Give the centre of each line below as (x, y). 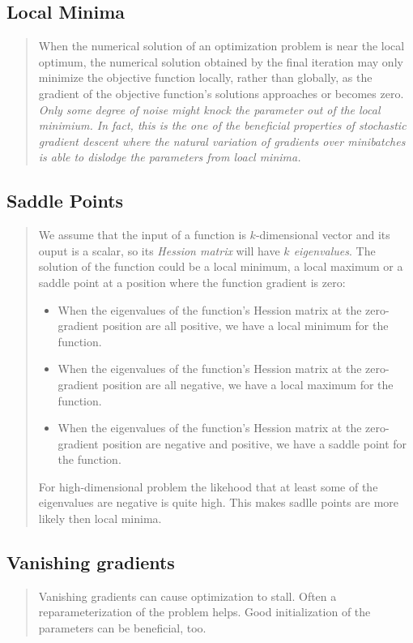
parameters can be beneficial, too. (122, 628)
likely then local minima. (100, 519)
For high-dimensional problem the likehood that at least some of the (208, 486)
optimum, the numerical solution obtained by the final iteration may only (221, 61)
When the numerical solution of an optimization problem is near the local (221, 46)
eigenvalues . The (334, 250)
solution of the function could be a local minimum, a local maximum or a (221, 266)
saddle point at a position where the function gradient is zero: (192, 282)
